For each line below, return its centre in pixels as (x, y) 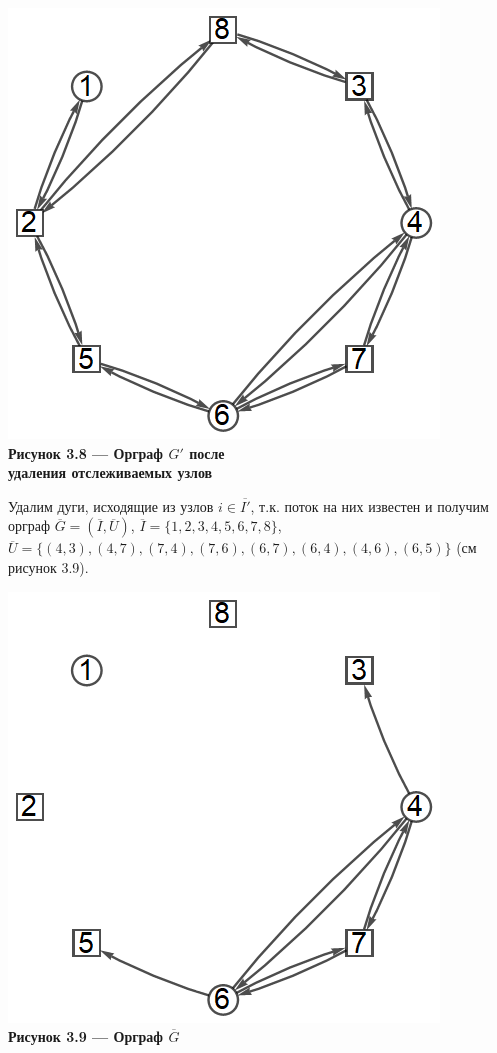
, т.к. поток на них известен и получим (369, 505)
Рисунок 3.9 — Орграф (86, 1036)
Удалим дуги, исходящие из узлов (111, 505)
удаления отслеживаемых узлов (110, 472)
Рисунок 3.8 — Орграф (86, 452)
